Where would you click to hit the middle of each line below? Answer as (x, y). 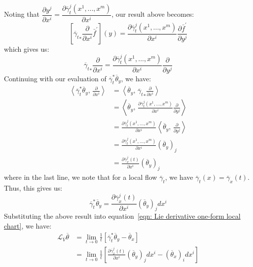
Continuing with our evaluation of (55, 78)
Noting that (22, 14)
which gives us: (27, 49)
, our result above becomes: (153, 14)
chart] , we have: (28, 226)
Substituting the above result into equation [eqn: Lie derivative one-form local (122, 216)
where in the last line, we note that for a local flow (81, 177)
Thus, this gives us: (33, 188)
